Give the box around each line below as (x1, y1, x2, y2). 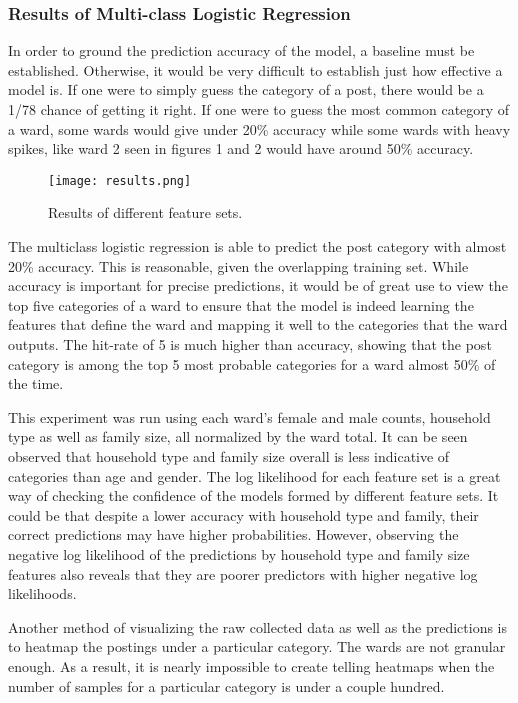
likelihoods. (8, 583, 77, 604)
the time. (8, 373, 64, 394)
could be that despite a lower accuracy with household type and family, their (8, 504, 479, 525)
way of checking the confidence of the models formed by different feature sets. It (8, 485, 499, 506)
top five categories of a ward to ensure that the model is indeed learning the (8, 294, 474, 315)
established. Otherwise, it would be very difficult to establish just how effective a (8, 59, 503, 80)
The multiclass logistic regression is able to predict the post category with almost (8, 236, 507, 257)
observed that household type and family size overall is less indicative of (8, 445, 450, 466)
